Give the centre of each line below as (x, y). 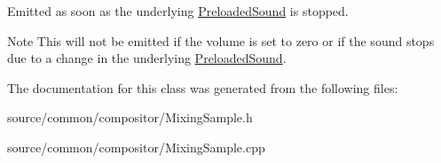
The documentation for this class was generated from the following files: (203, 87)
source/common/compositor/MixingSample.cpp (136, 147)
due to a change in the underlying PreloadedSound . (147, 58)
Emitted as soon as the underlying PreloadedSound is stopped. (178, 11)
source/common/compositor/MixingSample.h (130, 117)
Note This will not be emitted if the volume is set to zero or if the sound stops (221, 40)
